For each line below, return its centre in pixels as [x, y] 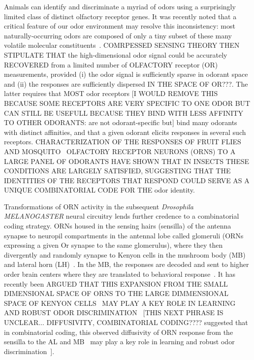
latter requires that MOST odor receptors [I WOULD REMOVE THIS [111, 93]
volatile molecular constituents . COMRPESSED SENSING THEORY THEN [122, 45]
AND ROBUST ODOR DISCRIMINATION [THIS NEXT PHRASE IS [114, 312]
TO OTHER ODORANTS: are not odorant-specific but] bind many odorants [121, 122]
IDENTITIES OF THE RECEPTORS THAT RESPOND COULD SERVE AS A [127, 180]
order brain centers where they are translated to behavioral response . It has [120, 274]
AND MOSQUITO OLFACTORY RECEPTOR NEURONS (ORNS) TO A [120, 151]
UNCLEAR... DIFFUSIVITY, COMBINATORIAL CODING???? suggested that [126, 322]
